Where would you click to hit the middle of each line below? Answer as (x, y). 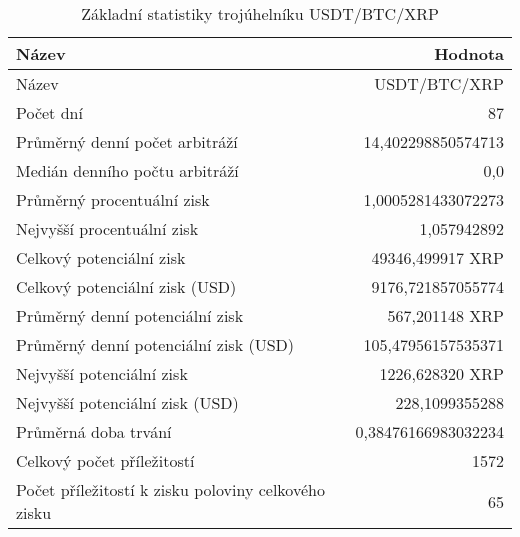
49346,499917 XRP (437, 257)
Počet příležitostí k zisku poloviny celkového (170, 489)
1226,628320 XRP (441, 373)
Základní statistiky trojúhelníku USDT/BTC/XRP (260, 13)
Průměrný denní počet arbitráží (127, 141)
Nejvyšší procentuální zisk (107, 228)
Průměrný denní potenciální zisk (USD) (155, 344)
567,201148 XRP (445, 315)
